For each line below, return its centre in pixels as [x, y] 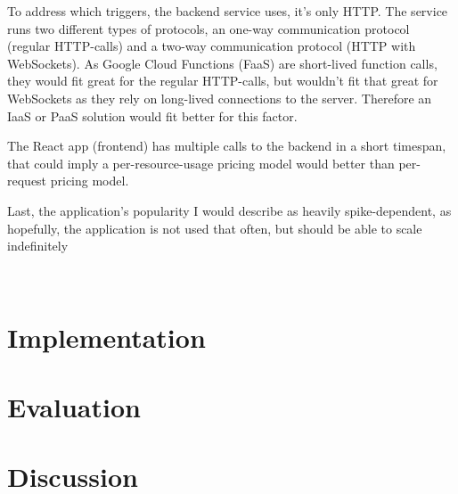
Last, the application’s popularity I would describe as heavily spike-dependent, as [229, 210]
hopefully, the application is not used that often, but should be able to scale [215, 228]
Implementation [106, 337]
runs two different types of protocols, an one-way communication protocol [209, 28]
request [27, 181]
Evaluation [74, 406]
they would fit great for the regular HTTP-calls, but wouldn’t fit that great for [223, 81]
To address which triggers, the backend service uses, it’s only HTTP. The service [228, 11]
